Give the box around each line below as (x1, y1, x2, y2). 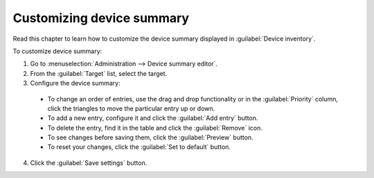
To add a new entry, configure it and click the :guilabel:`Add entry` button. (47, 114, 258, 122)
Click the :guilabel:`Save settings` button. (30, 159, 148, 167)
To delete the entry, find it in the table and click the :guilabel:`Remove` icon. (47, 123, 263, 132)
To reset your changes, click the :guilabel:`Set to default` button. (47, 143, 231, 151)
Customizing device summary (12, 10, 190, 26)
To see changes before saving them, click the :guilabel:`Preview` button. (47, 133, 253, 141)
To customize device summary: (12, 47, 103, 55)
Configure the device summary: (30, 79, 121, 88)
